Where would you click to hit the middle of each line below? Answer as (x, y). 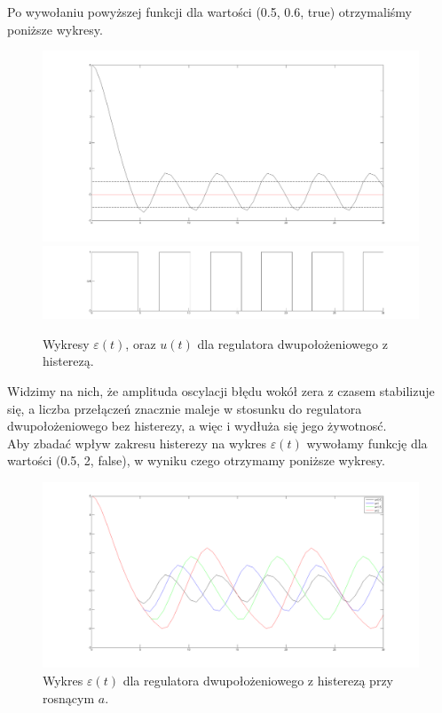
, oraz (141, 343)
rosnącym (69, 697)
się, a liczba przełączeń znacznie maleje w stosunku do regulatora (185, 408)
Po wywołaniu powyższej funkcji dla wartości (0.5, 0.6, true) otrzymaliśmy (209, 12)
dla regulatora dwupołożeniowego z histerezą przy (258, 680)
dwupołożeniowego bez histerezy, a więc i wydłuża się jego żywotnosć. (197, 426)
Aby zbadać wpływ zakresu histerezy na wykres (137, 443)
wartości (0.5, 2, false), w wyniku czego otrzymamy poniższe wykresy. (196, 460)
